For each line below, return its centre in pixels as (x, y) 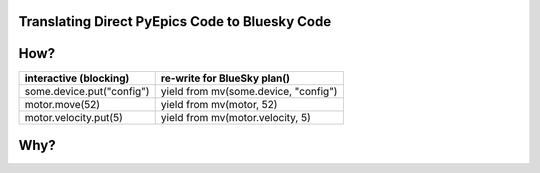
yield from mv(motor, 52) (219, 104)
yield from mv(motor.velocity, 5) (236, 117)
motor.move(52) (62, 104)
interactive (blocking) (77, 78)
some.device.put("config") (87, 91)
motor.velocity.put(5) (74, 117)
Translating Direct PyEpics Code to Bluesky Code (175, 21)
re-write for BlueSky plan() (225, 78)
